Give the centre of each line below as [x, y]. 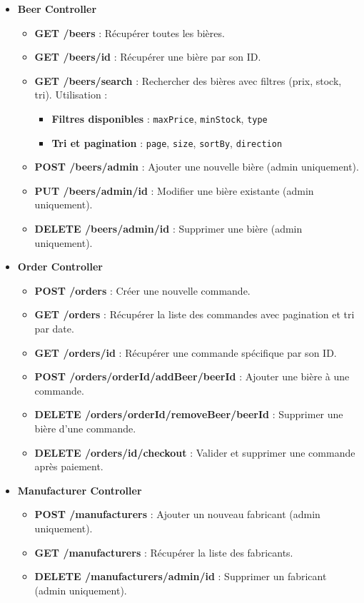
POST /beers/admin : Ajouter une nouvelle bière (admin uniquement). [197, 167]
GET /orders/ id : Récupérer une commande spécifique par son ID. [186, 352]
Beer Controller [57, 9]
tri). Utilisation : [71, 95]
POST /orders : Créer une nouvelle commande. [142, 290]
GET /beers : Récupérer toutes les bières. [130, 32]
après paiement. [69, 466]
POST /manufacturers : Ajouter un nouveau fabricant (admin [177, 514]
